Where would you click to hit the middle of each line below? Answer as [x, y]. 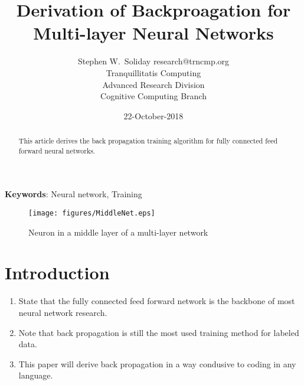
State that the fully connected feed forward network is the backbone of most [157, 301]
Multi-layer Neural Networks [153, 33]
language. [36, 375]
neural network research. [63, 312]
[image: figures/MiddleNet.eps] [92, 213]
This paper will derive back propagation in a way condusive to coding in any [157, 363]
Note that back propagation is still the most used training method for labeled [159, 332]
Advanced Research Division [153, 84]
